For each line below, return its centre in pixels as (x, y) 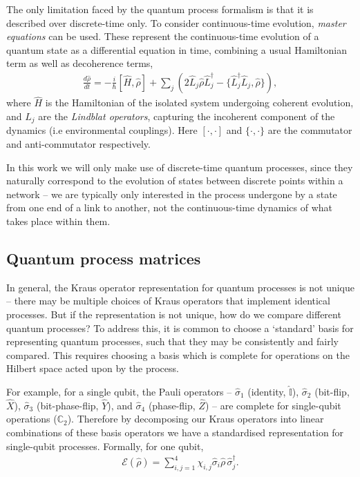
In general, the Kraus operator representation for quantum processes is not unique (181, 287)
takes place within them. (58, 221)
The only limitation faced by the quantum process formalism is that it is (160, 9)
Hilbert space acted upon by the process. (93, 368)
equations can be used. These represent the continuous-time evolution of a (163, 36)
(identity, (267, 391)
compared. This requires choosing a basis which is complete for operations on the (178, 354)
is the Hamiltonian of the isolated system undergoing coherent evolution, (199, 103)
